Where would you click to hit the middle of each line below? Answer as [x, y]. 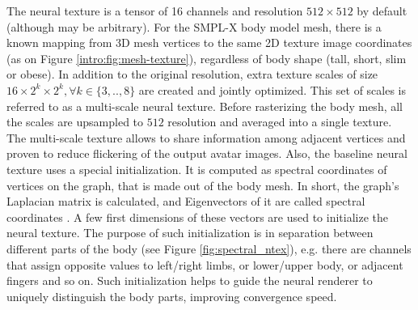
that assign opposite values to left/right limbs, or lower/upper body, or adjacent [205, 264]
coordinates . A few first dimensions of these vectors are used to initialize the [197, 217]
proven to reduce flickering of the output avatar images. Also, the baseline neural [207, 153]
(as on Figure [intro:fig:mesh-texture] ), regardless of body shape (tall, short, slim [207, 58]
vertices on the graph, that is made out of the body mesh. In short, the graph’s [203, 185]
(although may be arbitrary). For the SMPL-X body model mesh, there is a [194, 26]
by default [382, 11]
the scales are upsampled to [75, 122]
